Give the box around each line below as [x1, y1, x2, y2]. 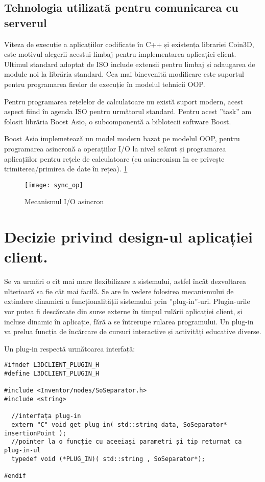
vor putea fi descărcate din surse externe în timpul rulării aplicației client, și [4, 306, 243, 317]
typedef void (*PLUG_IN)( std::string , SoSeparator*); [11, 455, 205, 463]
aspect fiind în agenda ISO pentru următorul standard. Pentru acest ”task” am [4, 106, 252, 117]
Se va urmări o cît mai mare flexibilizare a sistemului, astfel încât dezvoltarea [4, 276, 247, 287]
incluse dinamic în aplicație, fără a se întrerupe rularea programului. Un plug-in [4, 316, 254, 326]
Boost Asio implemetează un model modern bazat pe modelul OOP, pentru [4, 133, 240, 144]
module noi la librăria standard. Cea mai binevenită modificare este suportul [4, 69, 244, 79]
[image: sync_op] [25, 181, 83, 189]
